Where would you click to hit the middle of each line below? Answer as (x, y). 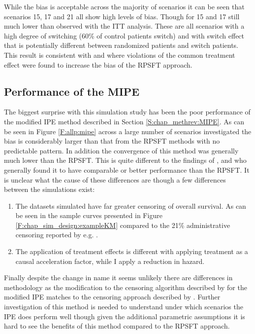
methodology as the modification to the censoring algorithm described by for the (126, 287)
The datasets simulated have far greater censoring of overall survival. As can (131, 205)
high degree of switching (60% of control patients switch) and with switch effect (124, 35)
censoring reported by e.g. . (57, 235)
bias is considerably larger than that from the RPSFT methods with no (112, 141)
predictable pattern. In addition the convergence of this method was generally (121, 150)
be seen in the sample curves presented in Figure (89, 215)
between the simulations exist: (49, 189)
